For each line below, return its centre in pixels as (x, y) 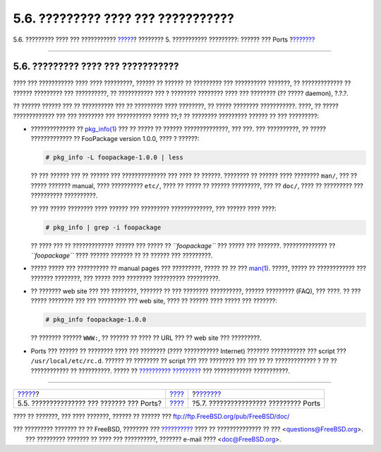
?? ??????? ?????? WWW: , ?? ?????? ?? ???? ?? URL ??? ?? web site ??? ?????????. (146, 338)
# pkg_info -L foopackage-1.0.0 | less (114, 158)
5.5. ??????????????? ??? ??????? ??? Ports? (90, 403)
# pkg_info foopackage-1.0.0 (96, 320)
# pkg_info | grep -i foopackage (103, 227)
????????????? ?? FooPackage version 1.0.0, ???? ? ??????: (115, 139)
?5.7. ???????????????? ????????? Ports (256, 403)
